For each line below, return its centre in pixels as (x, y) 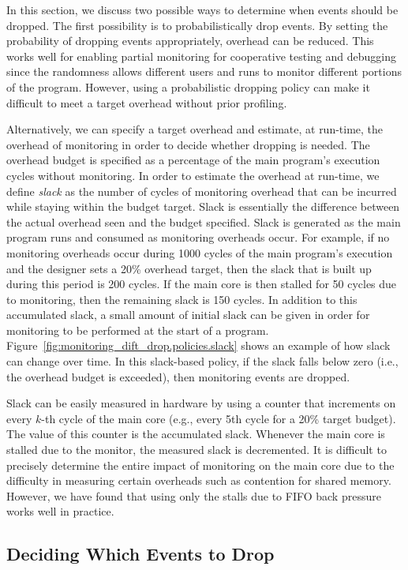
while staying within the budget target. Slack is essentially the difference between (203, 206)
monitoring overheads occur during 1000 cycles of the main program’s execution (200, 252)
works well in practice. (60, 511)
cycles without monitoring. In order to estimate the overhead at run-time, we (193, 175)
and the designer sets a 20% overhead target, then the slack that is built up (189, 268)
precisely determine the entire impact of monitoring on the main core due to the (200, 465)
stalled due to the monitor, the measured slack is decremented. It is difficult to (197, 450)
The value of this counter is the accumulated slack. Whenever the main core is (196, 434)
